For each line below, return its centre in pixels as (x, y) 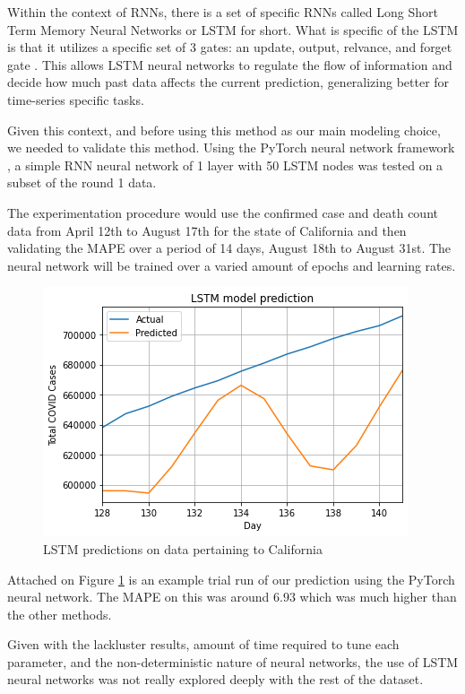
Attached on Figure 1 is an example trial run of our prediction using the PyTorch (231, 579)
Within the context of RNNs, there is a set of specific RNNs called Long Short (223, 12)
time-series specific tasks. (76, 99)
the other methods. (60, 614)
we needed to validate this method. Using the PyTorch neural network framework (231, 147)
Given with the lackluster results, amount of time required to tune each (203, 644)
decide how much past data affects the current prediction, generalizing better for (228, 82)
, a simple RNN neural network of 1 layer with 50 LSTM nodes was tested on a (225, 165)
